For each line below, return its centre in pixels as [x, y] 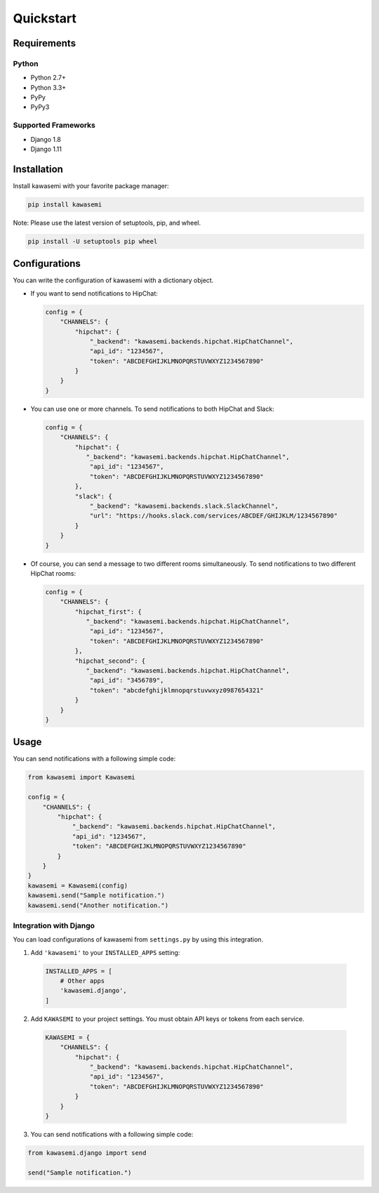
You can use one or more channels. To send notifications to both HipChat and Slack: [152, 409]
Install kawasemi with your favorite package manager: [91, 185]
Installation [38, 169]
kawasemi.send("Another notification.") [98, 905]
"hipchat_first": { [108, 612]
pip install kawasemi [65, 204]
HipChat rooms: [53, 573]
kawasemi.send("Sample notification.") [96, 896]
